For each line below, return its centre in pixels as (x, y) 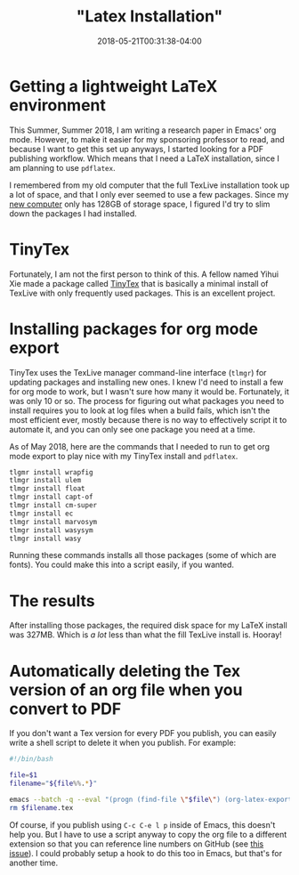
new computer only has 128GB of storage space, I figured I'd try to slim (140, 204)
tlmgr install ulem (45, 481)
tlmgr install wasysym (51, 530)
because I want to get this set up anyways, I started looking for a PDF (137, 149)
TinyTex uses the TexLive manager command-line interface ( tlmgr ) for (138, 372)
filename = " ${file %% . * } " (53, 784)
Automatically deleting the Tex (125, 671)
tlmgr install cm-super (53, 506)
